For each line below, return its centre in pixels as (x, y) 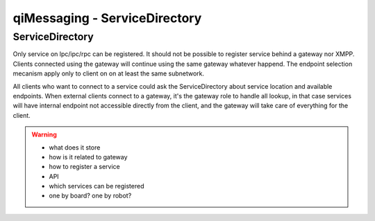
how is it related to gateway (88, 157)
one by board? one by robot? (90, 196)
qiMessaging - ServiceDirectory (107, 18)
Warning (44, 134)
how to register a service (85, 167)
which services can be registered (97, 186)
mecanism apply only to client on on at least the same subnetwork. (109, 73)
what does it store (75, 147)
